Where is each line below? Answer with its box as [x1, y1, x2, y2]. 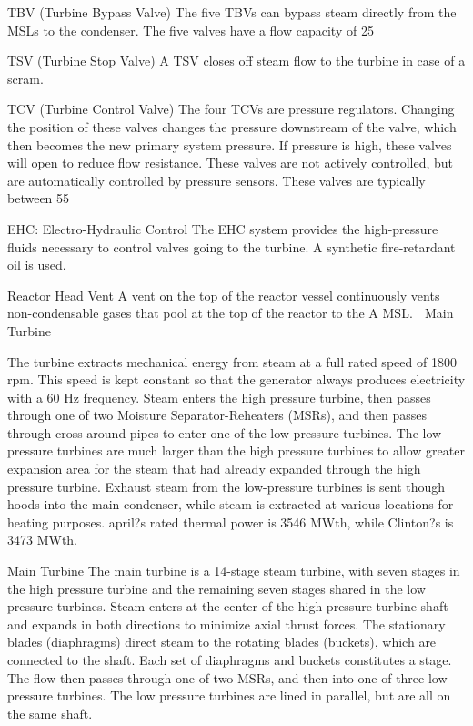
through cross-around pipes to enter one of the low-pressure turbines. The [7, 423, 418, 442]
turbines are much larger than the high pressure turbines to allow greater [56, 441, 465, 460]
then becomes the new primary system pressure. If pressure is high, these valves [7, 135, 452, 154]
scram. [7, 68, 44, 87]
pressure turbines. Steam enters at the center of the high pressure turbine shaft [7, 597, 448, 616]
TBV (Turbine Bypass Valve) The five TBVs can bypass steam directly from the [7, 3, 457, 21]
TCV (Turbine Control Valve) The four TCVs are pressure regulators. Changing [7, 99, 455, 118]
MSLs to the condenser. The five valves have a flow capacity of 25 [7, 20, 374, 39]
